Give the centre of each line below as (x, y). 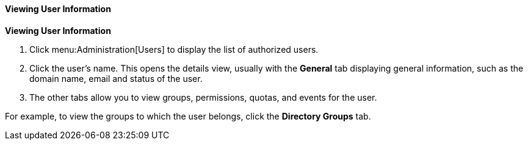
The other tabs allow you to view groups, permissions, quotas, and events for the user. (203, 97)
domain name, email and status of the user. (116, 78)
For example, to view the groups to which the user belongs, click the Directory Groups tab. (188, 116)
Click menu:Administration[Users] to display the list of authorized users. (174, 49)
